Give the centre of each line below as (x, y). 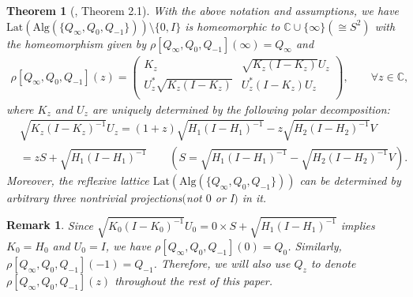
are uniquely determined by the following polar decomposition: (241, 109)
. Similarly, (315, 245)
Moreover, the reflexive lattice (78, 180)
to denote (333, 263)
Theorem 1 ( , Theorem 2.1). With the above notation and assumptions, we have (203, 10)
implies (358, 225)
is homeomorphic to (233, 26)
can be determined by (350, 180)
